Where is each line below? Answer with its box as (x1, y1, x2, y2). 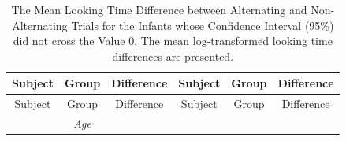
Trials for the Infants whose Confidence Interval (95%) (71, 17, 334, 33)
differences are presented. (112, 47, 234, 64)
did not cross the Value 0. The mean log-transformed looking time (13, 32, 333, 49)
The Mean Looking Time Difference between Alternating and (11, 2, 307, 17)
